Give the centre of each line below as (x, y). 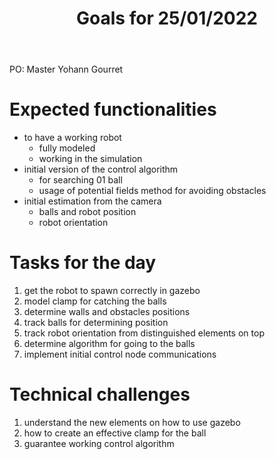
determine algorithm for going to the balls (109, 344)
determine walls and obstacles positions (107, 312)
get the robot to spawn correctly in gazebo (112, 291)
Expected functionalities (113, 109)
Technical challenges (100, 394)
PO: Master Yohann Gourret (66, 69)
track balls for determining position (96, 323)
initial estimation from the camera (92, 201)
